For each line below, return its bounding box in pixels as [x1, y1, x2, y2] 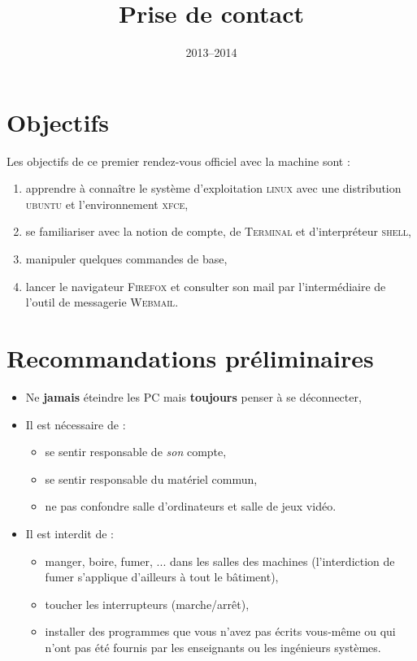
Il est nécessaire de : [25, 415, 126, 433]
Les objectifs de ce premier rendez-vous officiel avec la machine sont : [7, 152, 350, 169]
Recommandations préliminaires [7, 341, 374, 374]
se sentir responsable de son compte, [45, 443, 227, 460]
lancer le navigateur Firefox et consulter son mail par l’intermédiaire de [25, 277, 386, 294]
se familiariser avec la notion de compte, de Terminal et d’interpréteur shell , [25, 223, 411, 240]
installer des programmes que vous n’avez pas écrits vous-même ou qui [45, 623, 396, 640]
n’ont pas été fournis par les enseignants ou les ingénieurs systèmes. [45, 638, 381, 655]
